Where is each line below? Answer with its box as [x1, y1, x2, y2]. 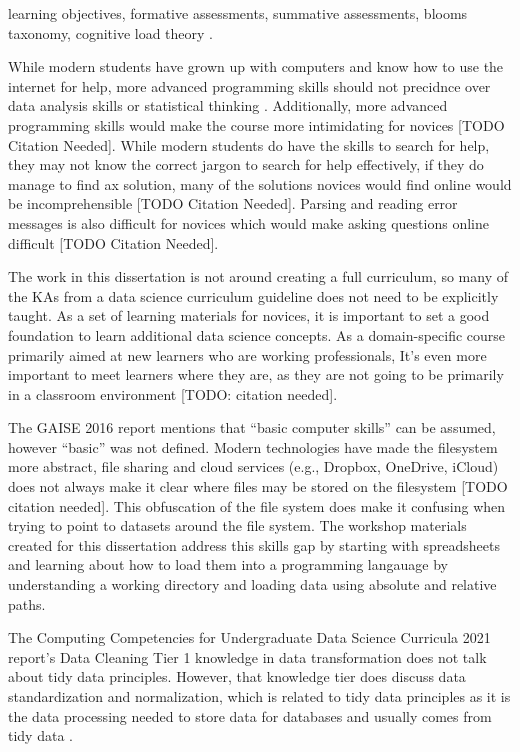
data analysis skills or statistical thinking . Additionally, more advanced [8, 95, 448, 116]
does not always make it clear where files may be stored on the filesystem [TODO [8, 476, 508, 497]
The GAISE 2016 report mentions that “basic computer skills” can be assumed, [8, 417, 496, 438]
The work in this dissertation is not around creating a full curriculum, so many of [8, 266, 508, 287]
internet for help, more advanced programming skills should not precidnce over [8, 75, 491, 96]
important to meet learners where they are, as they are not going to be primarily [8, 364, 504, 385]
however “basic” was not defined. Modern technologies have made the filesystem [8, 436, 498, 457]
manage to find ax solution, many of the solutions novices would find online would [8, 173, 512, 194]
